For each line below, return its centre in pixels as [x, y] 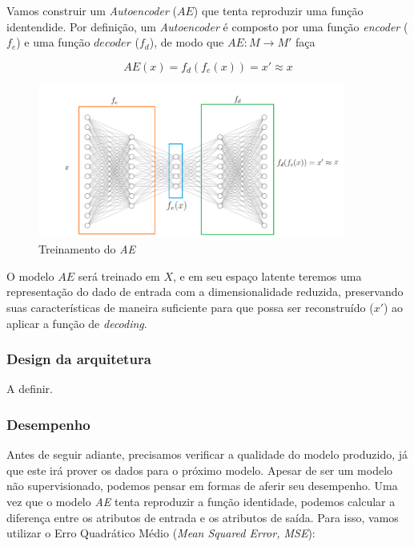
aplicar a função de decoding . [77, 323]
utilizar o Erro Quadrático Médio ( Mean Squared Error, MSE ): [161, 533]
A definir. [30, 389]
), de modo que [187, 42]
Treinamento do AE [87, 249]
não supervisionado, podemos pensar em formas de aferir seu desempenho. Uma [202, 486]
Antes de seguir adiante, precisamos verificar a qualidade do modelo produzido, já [207, 454]
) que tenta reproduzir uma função [278, 10]
